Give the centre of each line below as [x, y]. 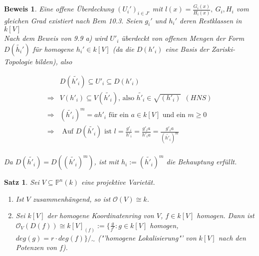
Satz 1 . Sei [22, 182]
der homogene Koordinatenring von [101, 215]
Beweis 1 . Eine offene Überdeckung [59, 9]
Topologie [18, 62]
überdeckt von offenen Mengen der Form [183, 38]
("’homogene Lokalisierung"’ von [147, 237]
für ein [119, 115]
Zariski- [223, 49]
